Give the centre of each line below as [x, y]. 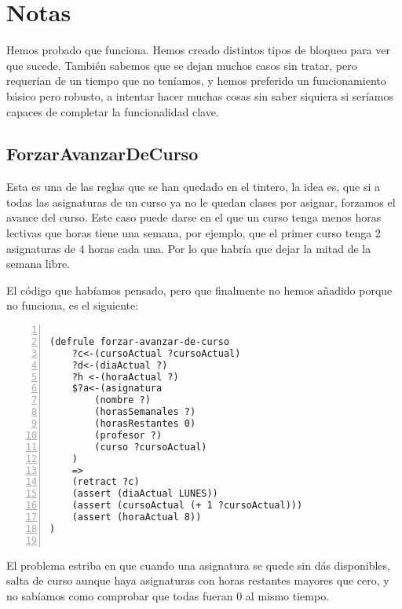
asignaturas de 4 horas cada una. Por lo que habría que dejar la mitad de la [189, 248]
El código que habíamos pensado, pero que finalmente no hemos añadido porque [199, 290]
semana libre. [38, 264]
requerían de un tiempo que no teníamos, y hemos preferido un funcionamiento [196, 81]
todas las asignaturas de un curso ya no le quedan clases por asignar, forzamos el [201, 202]
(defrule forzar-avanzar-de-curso [140, 341]
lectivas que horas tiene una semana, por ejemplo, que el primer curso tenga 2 [194, 233]
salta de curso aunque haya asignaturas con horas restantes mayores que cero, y [198, 580]
